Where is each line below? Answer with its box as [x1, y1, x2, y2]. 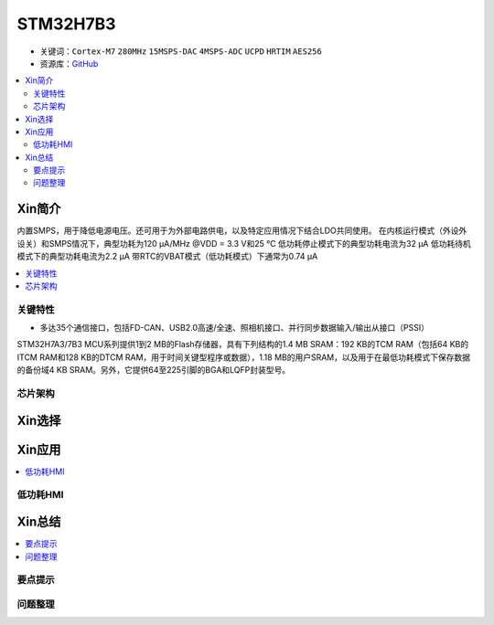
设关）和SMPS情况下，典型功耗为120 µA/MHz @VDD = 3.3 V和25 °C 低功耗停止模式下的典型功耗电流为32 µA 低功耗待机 [16, 238, 471, 249]
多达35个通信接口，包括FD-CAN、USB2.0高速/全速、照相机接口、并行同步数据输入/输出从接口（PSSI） [39, 323, 430, 334]
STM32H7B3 [16, 14, 116, 34]
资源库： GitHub [39, 58, 99, 69]
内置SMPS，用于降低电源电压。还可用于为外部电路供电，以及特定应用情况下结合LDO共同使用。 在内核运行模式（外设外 [16, 225, 467, 237]
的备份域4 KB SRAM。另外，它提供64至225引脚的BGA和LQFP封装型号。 [16, 365, 291, 376]
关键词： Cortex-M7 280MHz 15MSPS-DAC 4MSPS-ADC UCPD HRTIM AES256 [39, 46, 322, 57]
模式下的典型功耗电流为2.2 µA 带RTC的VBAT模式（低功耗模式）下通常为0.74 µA [16, 251, 318, 262]
